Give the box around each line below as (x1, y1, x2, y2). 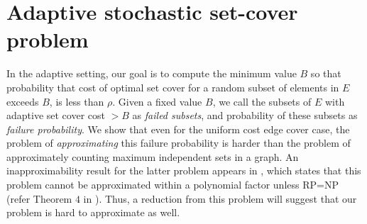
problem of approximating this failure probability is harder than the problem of (6, 135, 351, 150)
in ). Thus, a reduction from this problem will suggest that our (83, 191, 357, 206)
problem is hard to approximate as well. (6, 205, 180, 220)
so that (310, 66, 341, 81)
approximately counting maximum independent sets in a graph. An (6, 149, 299, 164)
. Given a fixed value (112, 94, 202, 108)
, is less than (49, 94, 104, 108)
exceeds (6, 94, 39, 108)
